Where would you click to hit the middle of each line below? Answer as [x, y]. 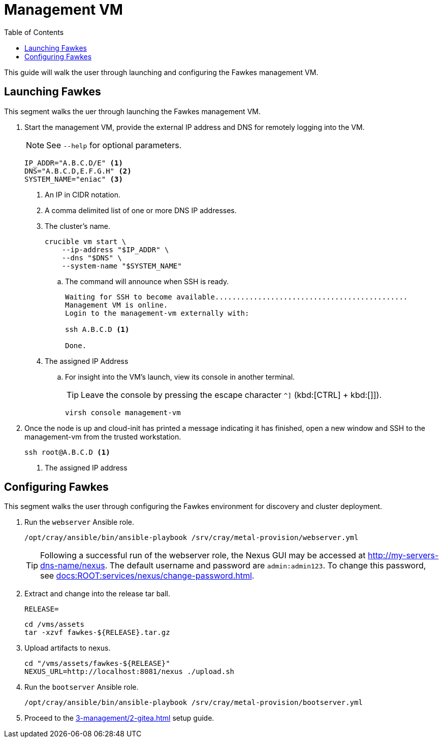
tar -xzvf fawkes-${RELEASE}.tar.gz [97, 633]
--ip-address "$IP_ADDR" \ [115, 249]
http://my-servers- [403, 555]
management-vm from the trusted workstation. [103, 436]
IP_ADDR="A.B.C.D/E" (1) [74, 163]
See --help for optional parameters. [114, 145]
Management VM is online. [117, 305]
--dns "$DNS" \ [92, 258]
